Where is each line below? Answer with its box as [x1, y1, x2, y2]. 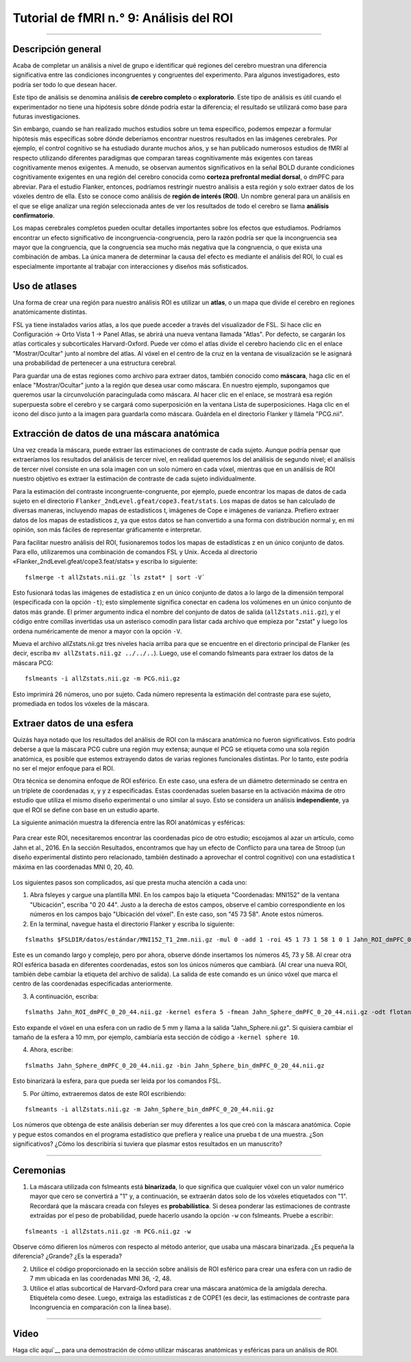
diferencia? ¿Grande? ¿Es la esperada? [12, 1252, 123, 1261]
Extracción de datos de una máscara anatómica [12, 427, 220, 439]
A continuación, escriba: [29, 992, 99, 1001]
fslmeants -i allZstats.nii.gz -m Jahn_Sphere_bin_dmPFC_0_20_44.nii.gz [25, 1105, 274, 1113]
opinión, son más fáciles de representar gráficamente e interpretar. [12, 525, 202, 534]
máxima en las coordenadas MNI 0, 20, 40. [12, 863, 134, 871]
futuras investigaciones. [12, 112, 81, 121]
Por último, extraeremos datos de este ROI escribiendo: [29, 1089, 186, 1097]
